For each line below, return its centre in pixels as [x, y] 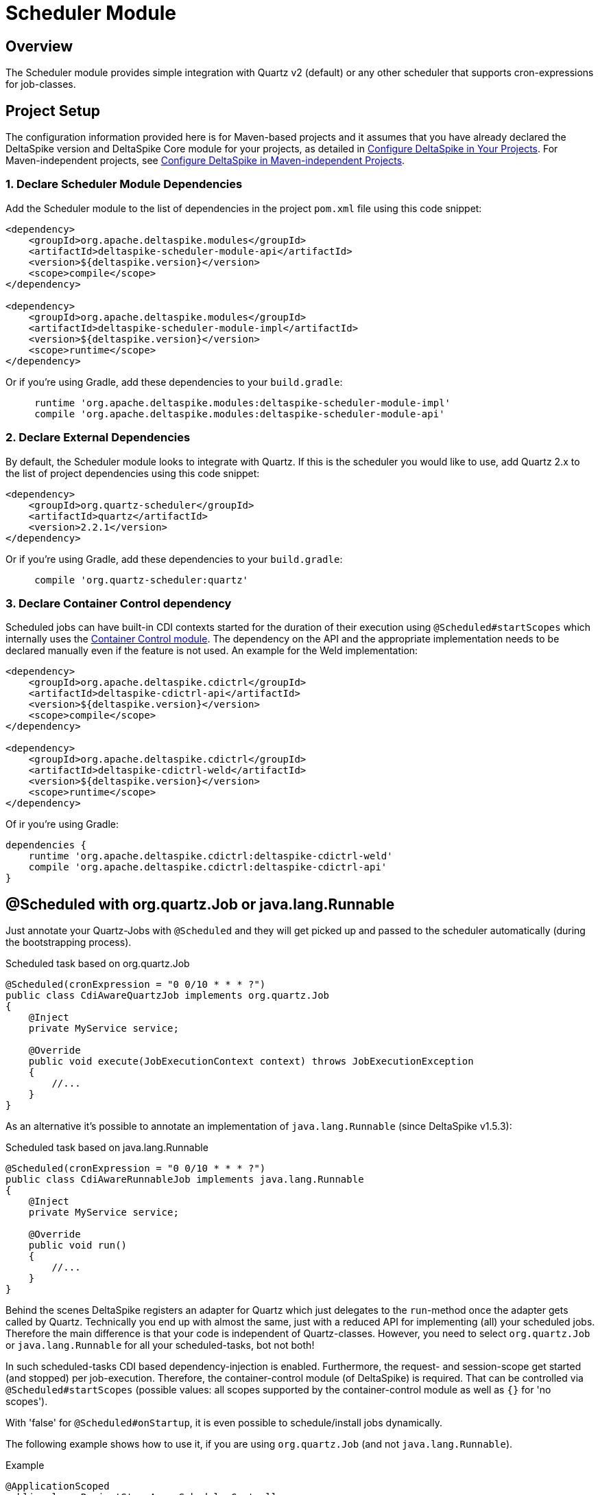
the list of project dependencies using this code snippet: [133, 473]
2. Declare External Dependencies [98, 438]
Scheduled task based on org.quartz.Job [98, 964]
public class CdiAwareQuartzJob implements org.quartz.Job [168, 996]
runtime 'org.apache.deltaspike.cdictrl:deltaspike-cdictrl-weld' [211, 856]
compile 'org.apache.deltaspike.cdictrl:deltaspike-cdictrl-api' [208, 867]
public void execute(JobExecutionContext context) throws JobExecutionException [251, 1062]
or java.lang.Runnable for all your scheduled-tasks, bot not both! [160, 1345]
